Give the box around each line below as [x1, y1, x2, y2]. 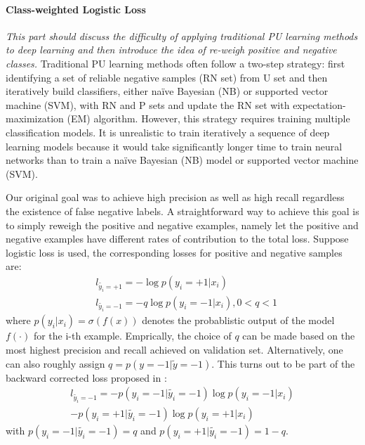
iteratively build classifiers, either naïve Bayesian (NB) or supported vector [6, 84, 328, 98]
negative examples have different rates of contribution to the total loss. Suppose [6, 231, 349, 246]
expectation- [293, 97, 346, 112]
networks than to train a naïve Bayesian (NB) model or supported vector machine [6, 153, 359, 167]
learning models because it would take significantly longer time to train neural [6, 138, 343, 153]
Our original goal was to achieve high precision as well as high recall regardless [6, 190, 345, 205]
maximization [6, 111, 64, 126]
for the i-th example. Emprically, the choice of [33, 328, 232, 343]
